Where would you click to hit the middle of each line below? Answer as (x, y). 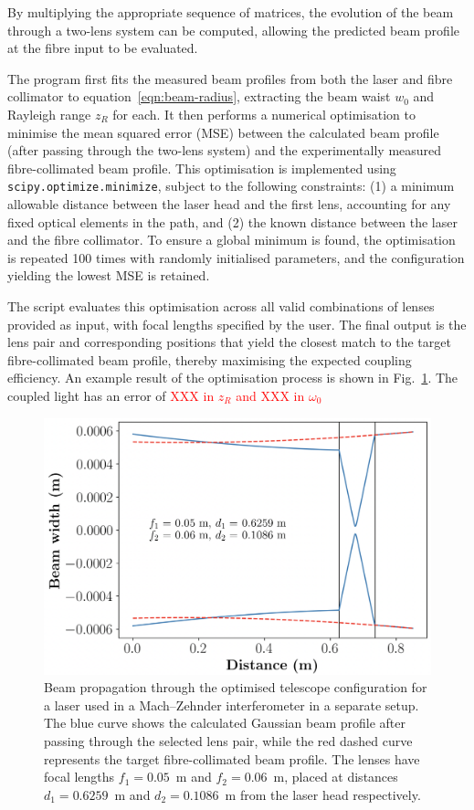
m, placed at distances (336, 777)
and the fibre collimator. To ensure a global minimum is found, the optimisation (232, 240)
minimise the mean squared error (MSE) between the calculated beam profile (223, 132)
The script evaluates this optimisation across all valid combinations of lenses (221, 305)
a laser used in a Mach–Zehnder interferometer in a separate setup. (232, 705)
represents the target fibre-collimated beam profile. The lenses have (232, 758)
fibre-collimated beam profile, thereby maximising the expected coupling (210, 359)
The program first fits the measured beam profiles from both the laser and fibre (230, 78)
